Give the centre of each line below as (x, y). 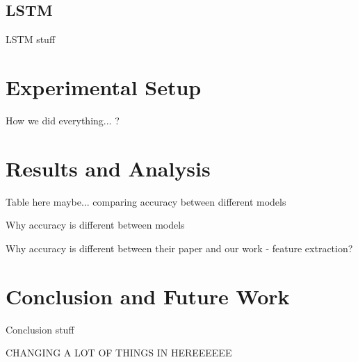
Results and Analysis (108, 168)
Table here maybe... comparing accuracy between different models (146, 201)
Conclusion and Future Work (148, 296)
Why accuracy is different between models (95, 225)
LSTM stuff (31, 39)
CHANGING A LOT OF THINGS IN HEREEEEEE (119, 353)
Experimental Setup (104, 87)
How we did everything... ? (63, 120)
